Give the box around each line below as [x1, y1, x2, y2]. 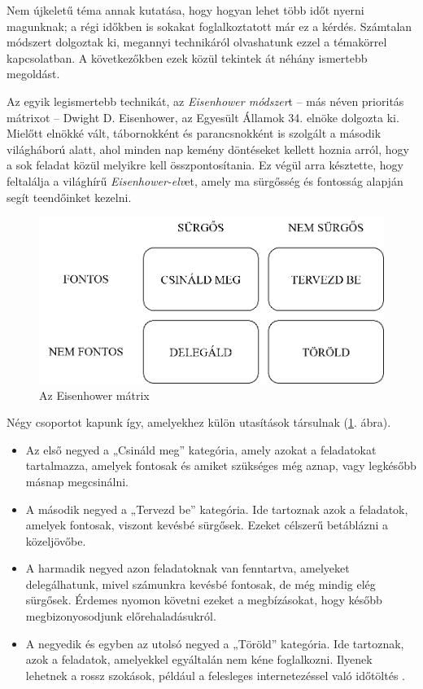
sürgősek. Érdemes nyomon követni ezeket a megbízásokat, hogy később [25, 591, 382, 608]
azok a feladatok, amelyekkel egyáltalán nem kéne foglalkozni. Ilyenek [25, 651, 373, 668]
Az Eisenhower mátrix [39, 386, 150, 403]
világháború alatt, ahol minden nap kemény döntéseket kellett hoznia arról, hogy [7, 140, 409, 157]
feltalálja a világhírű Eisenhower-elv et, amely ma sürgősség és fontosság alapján [7, 172, 403, 189]
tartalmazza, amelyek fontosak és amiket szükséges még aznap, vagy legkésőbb [25, 457, 416, 474]
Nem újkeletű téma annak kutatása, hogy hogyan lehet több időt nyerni [7, 2, 364, 18]
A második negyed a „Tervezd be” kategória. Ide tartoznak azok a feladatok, [25, 500, 408, 517]
